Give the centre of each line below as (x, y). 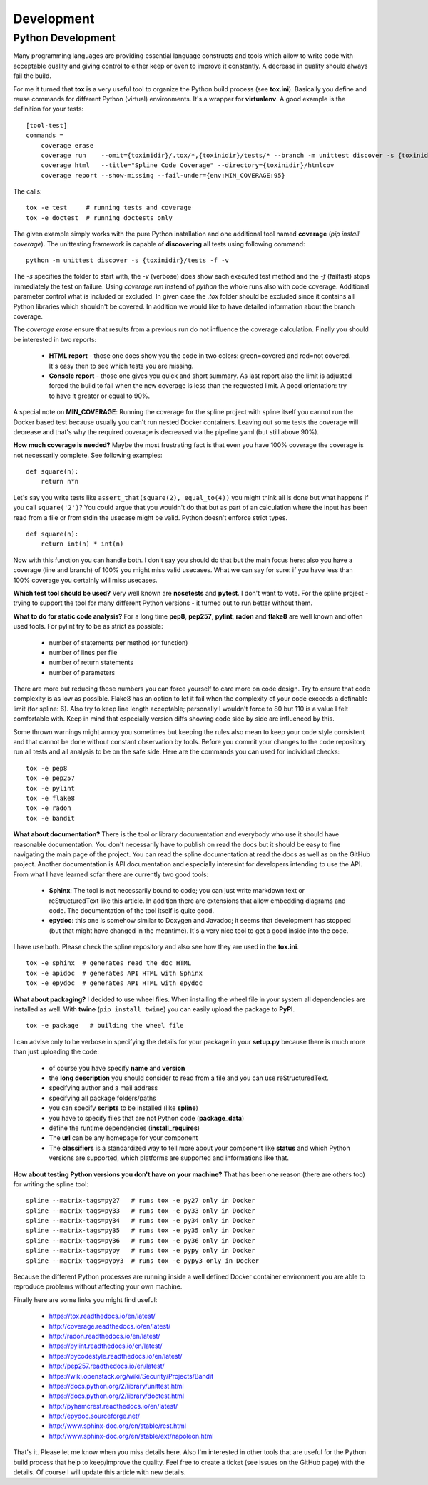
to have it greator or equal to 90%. (100, 396)
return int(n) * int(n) (82, 544)
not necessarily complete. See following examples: (88, 455)
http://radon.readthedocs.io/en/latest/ (105, 1336)
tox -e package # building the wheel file (105, 1026)
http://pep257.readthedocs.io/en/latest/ (107, 1366)
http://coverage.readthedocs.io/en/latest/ (110, 1326)
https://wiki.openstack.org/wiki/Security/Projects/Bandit (131, 1376)
